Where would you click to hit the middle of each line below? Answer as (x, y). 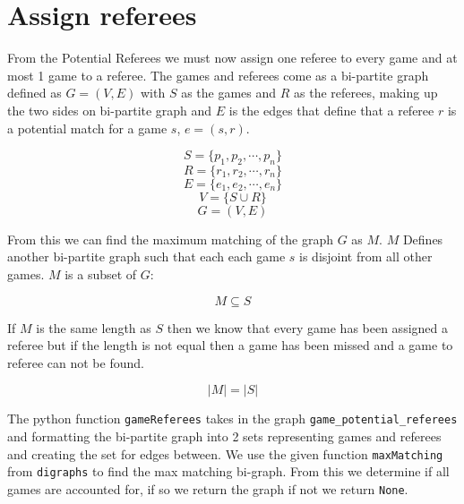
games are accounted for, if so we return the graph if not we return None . (208, 489)
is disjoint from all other (366, 256)
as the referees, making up (366, 93)
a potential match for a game (87, 128)
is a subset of (101, 274)
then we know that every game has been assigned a (307, 327)
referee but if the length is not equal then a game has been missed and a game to (230, 345)
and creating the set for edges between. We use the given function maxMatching (225, 453)
